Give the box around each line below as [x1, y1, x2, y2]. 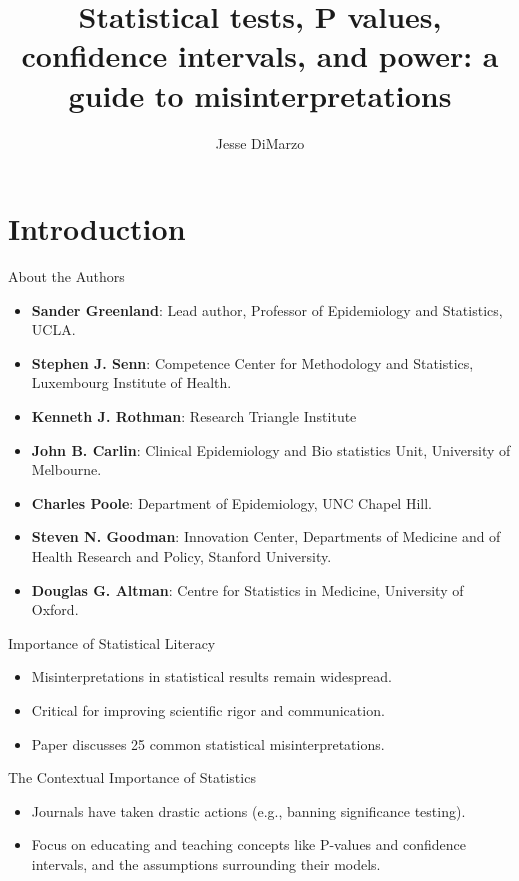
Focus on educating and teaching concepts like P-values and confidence [31, 834, 467, 855]
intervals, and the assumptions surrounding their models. [31, 853, 381, 874]
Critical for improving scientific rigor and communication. [31, 699, 385, 720]
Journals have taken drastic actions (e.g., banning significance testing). [31, 800, 466, 821]
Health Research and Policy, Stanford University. [31, 545, 332, 566]
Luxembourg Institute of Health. [31, 372, 232, 393]
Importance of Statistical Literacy [8, 632, 216, 653]
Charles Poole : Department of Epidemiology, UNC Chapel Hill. [31, 492, 432, 513]
